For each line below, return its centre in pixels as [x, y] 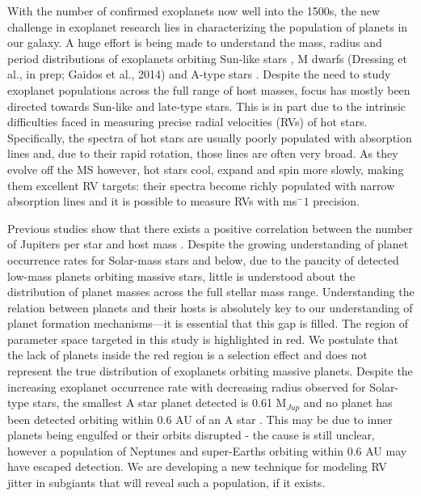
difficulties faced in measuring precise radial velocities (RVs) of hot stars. [187, 122]
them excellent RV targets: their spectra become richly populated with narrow [201, 185]
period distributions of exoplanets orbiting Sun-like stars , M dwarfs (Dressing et [207, 58]
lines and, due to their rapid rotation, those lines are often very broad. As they [203, 153]
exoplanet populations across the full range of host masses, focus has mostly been [209, 89]
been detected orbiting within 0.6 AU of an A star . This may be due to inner [200, 419]
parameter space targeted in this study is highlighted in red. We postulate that [203, 339]
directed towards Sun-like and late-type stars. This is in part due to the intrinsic [206, 106]
